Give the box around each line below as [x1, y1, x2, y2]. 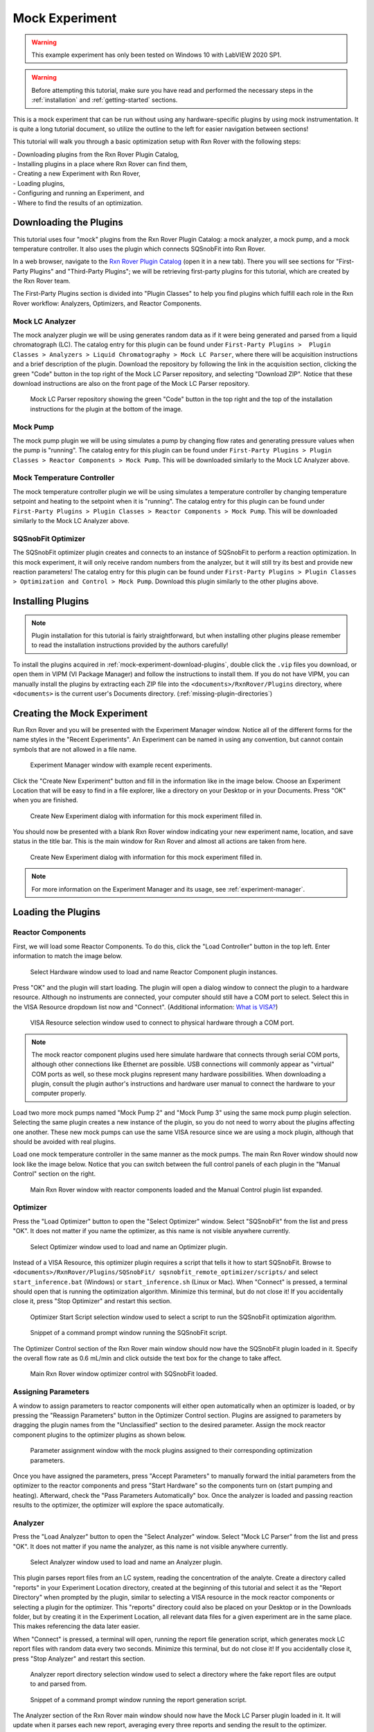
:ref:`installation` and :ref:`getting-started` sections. [31, 96, 178, 104]
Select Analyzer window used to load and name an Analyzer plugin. [30, 1558, 223, 1566]
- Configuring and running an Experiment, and [12, 189, 145, 197]
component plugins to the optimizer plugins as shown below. [12, 1431, 186, 1439]
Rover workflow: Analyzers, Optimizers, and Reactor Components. [12, 299, 202, 308]
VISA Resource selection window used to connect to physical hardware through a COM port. [30, 1018, 294, 1027]
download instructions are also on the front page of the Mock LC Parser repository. [12, 379, 250, 387]
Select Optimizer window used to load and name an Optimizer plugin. [30, 1242, 228, 1251]
